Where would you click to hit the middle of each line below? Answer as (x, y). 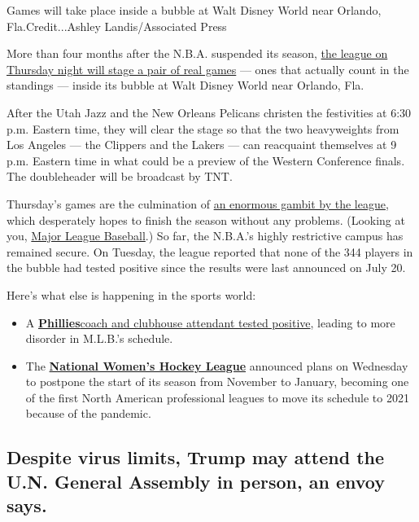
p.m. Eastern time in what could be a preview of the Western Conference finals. (206, 160)
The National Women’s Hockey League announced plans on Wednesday (217, 365)
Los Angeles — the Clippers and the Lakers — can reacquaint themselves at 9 (202, 145)
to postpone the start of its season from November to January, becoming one (217, 382)
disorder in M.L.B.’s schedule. (99, 338)
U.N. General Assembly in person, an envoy (196, 481)
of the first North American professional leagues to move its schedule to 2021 (217, 397)
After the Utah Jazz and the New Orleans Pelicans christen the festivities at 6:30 (209, 112)
